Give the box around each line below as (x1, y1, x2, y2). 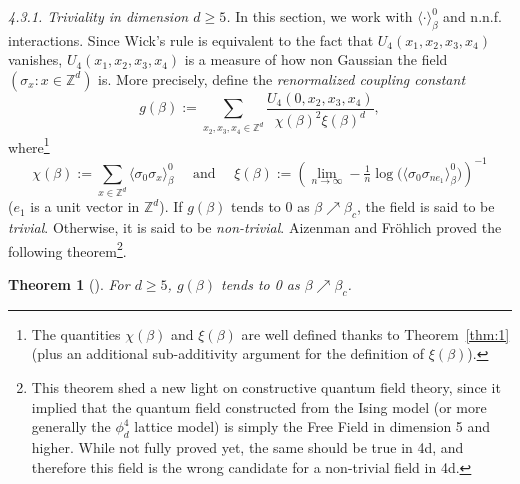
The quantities (31, 323, 121, 344)
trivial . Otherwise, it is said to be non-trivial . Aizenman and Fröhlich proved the (8, 217, 502, 238)
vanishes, (8, 49, 63, 70)
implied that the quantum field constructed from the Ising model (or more (31, 396, 487, 417)
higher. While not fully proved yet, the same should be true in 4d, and (31, 437, 464, 457)
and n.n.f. (443, 6, 502, 26)
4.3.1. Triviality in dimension (8, 6, 189, 26)
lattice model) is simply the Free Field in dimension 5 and (134, 416, 491, 437)
